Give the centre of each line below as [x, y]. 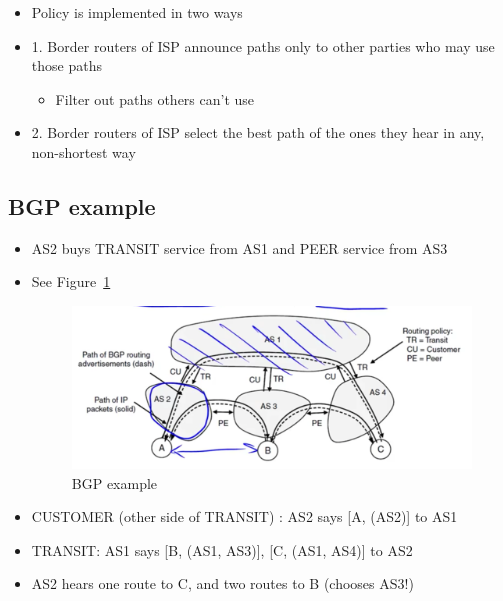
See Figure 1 [71, 281]
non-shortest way [83, 151]
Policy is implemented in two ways [137, 12]
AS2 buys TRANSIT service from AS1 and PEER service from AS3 [239, 247]
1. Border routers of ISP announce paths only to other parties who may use [263, 45]
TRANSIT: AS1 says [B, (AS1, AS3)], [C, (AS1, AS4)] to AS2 [222, 549]
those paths [66, 65]
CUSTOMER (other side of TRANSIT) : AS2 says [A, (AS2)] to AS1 [244, 516]
